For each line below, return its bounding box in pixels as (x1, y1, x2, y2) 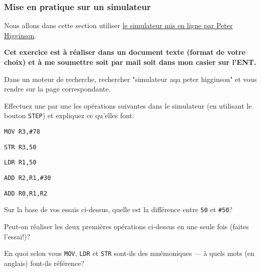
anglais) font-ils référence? (4, 257, 84, 268)
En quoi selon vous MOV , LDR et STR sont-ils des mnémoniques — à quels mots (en (4, 248, 254, 258)
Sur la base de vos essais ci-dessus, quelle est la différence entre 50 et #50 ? (4, 204, 233, 215)
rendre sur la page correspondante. (4, 83, 111, 94)
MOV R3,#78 (4, 128, 40, 136)
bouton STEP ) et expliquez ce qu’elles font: (4, 110, 134, 121)
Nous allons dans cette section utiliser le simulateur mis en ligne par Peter (4, 20, 233, 31)
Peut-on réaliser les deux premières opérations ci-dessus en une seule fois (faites (4, 221, 249, 231)
